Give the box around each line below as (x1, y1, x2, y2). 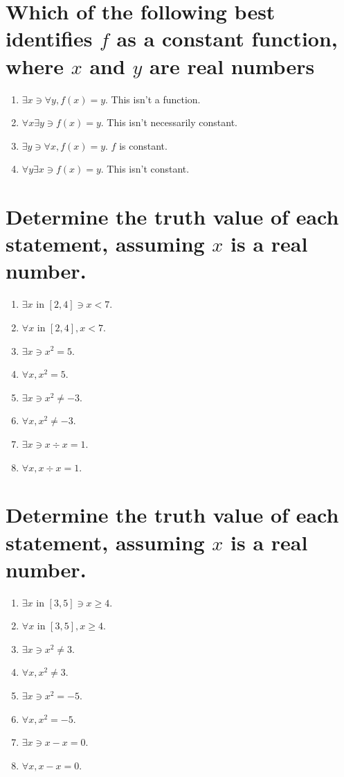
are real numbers (150, 51, 315, 80)
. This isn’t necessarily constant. (100, 115, 237, 130)
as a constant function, (116, 24, 338, 53)
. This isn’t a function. (105, 91, 201, 106)
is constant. (119, 138, 168, 152)
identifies (6, 24, 93, 53)
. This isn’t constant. (100, 161, 190, 176)
